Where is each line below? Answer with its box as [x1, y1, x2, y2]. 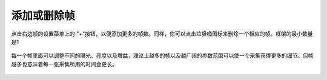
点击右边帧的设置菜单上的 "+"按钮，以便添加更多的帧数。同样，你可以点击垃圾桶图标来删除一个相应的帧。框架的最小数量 [11, 30, 313, 37]
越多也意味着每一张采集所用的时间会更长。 [11, 60, 117, 67]
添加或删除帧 [11, 9, 76, 22]
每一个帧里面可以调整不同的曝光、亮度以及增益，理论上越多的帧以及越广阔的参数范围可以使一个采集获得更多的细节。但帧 [11, 52, 314, 60]
